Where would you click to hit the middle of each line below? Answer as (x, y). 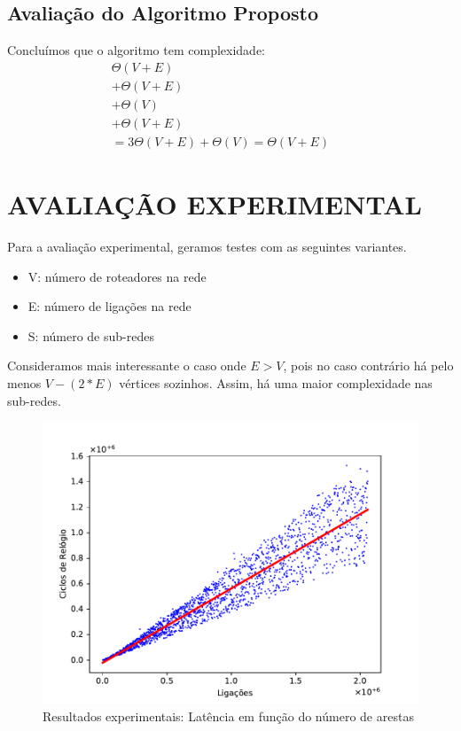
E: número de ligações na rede (109, 306)
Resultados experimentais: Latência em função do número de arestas (228, 715)
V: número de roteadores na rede (117, 276)
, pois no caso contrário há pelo (368, 365)
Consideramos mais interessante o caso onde (127, 365)
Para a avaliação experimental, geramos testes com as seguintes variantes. (207, 247)
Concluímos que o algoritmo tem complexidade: (136, 50)
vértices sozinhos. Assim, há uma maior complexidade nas (276, 383)
